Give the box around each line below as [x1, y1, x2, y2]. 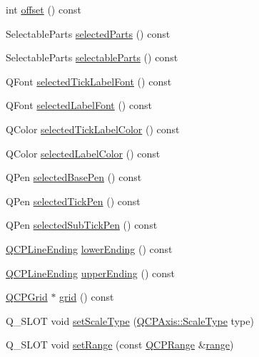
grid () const [59, 289, 114, 304]
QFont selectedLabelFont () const [6, 98, 152, 113]
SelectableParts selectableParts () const [6, 50, 178, 65]
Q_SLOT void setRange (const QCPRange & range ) [6, 337, 234, 352]
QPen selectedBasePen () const [6, 170, 142, 185]
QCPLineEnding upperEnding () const [6, 265, 176, 280]
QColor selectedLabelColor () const [6, 145, 161, 160]
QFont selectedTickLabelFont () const [6, 73, 172, 88]
